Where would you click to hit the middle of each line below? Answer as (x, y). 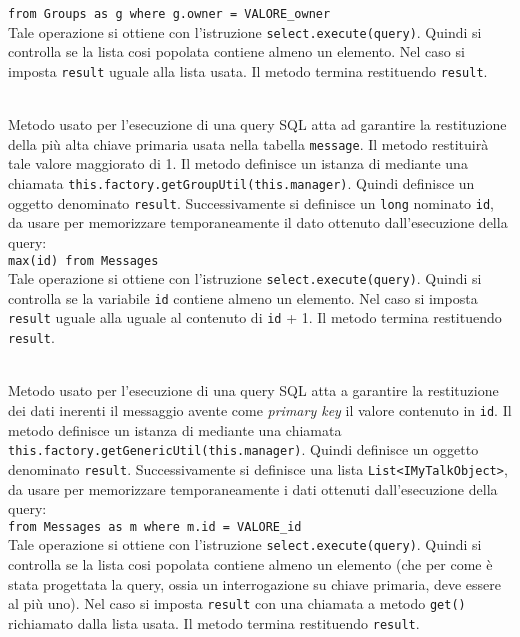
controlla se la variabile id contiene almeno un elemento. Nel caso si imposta (243, 297)
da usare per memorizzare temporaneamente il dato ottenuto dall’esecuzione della (258, 222)
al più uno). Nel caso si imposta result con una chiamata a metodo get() (237, 603)
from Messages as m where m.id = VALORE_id (155, 526)
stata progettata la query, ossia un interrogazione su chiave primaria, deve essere (255, 583)
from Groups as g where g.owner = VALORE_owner (169, 14)
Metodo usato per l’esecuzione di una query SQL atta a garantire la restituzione (253, 390)
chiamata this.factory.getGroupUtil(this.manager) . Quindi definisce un (241, 183)
